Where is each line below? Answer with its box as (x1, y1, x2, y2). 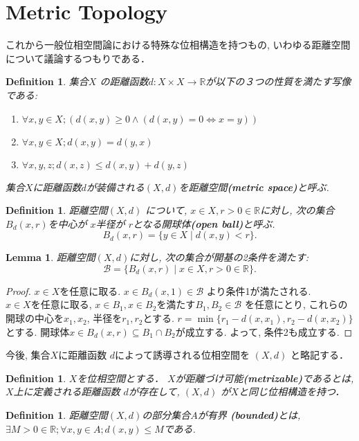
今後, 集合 (6, 348, 50, 362)
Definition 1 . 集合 (6, 74, 89, 89)
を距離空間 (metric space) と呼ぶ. (178, 179, 329, 194)
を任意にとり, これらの (244, 297, 348, 312)
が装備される (86, 179, 145, 194)
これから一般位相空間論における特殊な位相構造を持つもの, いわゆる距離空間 (6, 37, 351, 52)
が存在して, (128, 384, 180, 399)
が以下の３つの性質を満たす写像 (205, 74, 351, 89)
